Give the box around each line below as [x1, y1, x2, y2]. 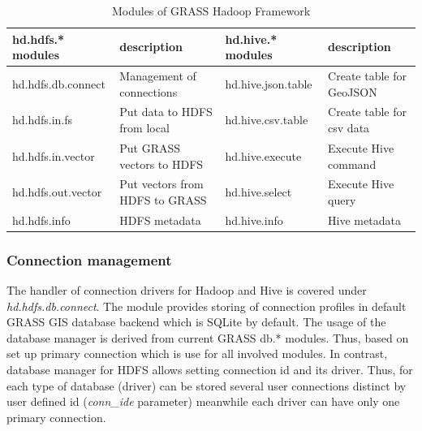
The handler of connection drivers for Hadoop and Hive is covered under [6, 282, 367, 299]
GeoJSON [328, 83, 377, 100]
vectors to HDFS [119, 155, 204, 172]
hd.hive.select [225, 183, 292, 200]
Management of [119, 67, 196, 84]
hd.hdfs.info [12, 211, 71, 228]
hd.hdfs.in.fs [12, 111, 73, 128]
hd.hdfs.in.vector [12, 147, 95, 164]
